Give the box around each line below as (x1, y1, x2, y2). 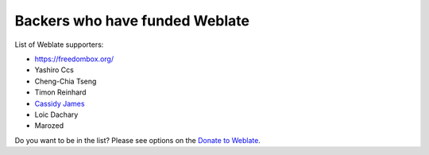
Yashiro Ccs (34, 65, 75, 75)
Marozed (34, 121, 64, 130)
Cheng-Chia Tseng (34, 76, 97, 86)
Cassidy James (34, 99, 85, 108)
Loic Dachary (34, 110, 79, 119)
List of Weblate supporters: (14, 40, 104, 49)
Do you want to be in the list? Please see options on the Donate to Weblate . (14, 135, 261, 145)
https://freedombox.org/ (34, 54, 114, 64)
